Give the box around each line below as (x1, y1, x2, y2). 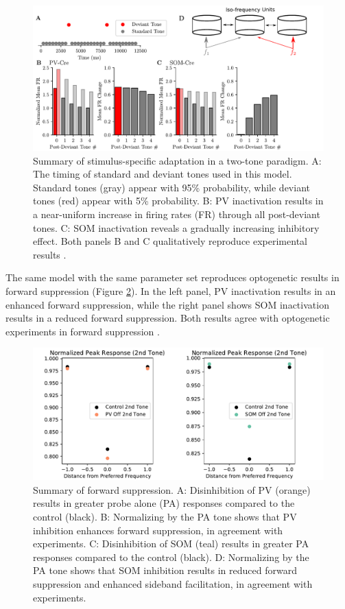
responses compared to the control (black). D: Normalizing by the (33, 549, 309, 564)
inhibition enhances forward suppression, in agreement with (33, 523, 283, 537)
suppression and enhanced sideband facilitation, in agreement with (33, 577, 313, 591)
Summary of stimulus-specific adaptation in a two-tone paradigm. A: (33, 153, 322, 167)
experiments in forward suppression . (5, 324, 160, 338)
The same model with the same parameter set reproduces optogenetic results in (5, 270, 340, 285)
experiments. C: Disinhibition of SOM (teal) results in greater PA (33, 536, 309, 551)
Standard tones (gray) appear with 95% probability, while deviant (33, 180, 310, 194)
